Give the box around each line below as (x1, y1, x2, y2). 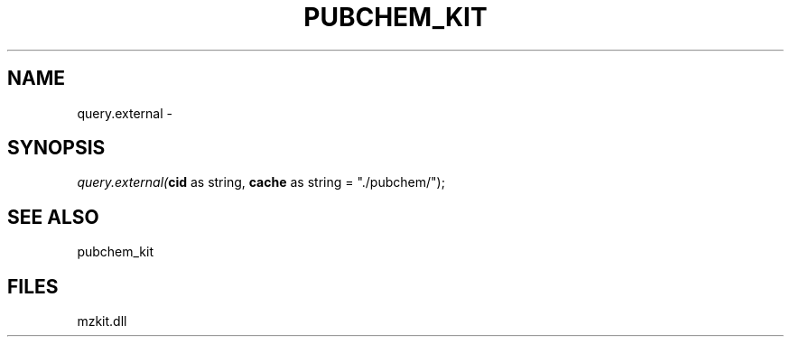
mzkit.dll (77, 313, 127, 330)
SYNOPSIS (7, 136, 106, 160)
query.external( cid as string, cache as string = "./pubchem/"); (77, 174, 445, 191)
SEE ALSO (7, 205, 99, 228)
